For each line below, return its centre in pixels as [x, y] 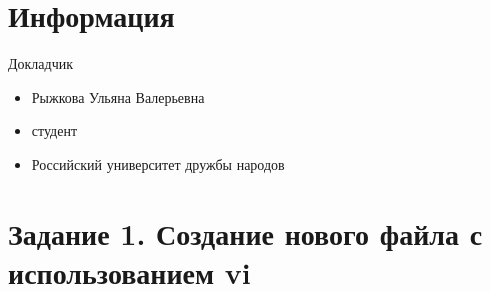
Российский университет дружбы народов [158, 163]
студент [54, 130]
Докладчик [41, 63]
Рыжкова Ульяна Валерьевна [118, 96]
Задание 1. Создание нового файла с [245, 232]
